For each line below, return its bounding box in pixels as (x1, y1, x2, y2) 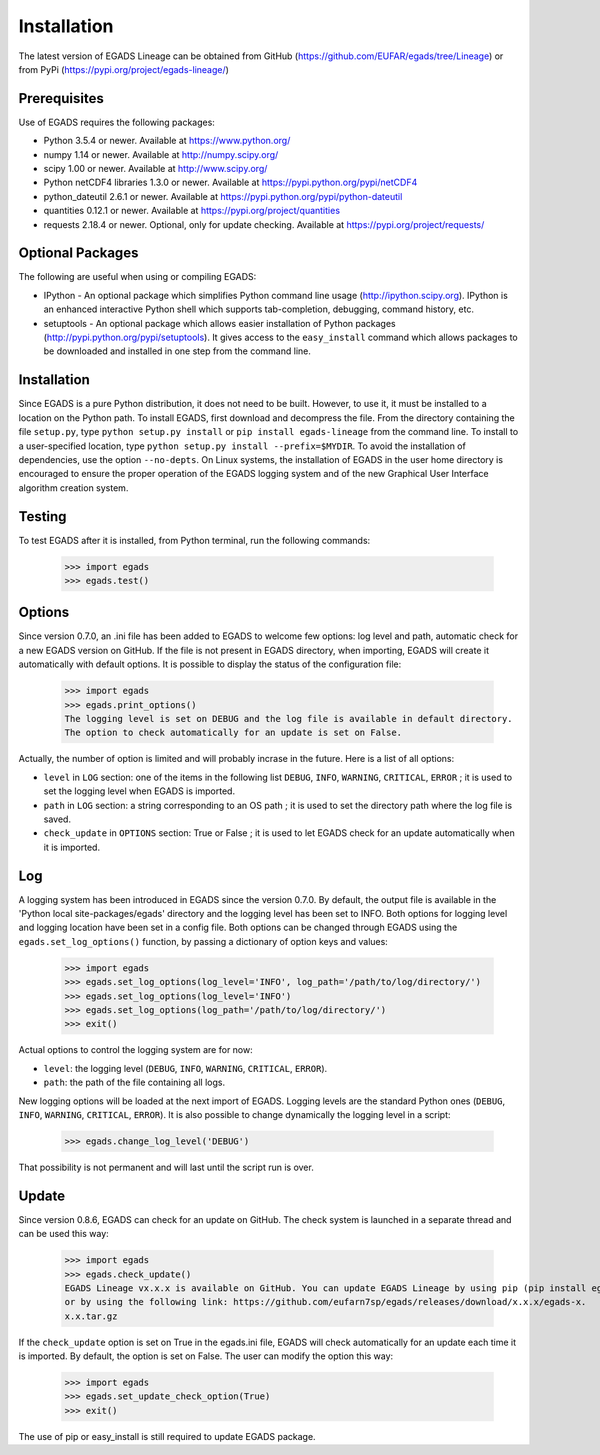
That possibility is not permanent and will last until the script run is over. (18, 1161, 314, 1173)
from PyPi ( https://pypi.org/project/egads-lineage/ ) (18, 63, 230, 75)
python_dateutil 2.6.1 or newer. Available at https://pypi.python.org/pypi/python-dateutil (43, 190, 403, 202)
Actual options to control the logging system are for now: (18, 1044, 254, 1056)
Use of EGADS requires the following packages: (18, 116, 215, 128)
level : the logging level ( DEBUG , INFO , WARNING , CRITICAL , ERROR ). (43, 1062, 328, 1074)
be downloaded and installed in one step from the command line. (43, 345, 312, 357)
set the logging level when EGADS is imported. (43, 785, 235, 797)
